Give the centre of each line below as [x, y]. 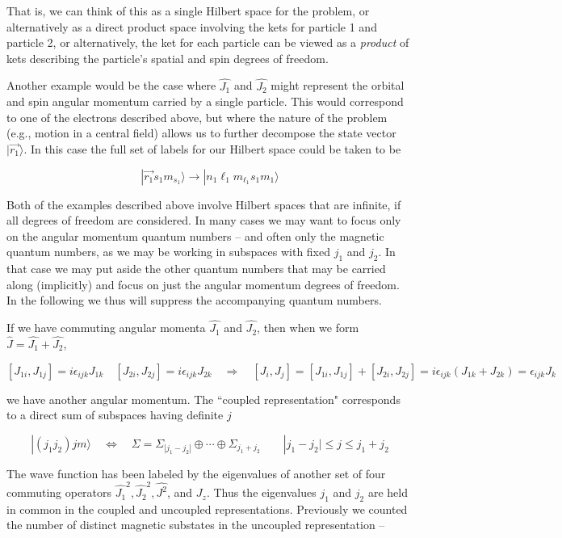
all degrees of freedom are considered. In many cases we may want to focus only [204, 220]
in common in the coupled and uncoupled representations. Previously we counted [207, 509]
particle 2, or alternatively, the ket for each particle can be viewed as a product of [208, 42]
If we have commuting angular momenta [106, 328]
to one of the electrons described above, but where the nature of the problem [197, 117]
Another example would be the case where [111, 85]
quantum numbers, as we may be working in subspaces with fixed [169, 252]
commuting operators [59, 492]
